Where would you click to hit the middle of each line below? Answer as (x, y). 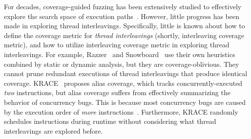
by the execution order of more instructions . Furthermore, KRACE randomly (121, 111)
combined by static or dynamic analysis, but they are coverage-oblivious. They (122, 64)
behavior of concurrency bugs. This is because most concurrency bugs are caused (125, 102)
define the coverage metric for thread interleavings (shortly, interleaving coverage (124, 35)
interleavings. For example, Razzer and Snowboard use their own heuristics (120, 54)
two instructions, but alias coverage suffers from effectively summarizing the (117, 92)
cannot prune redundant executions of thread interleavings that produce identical (126, 73)
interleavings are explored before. (53, 130)
